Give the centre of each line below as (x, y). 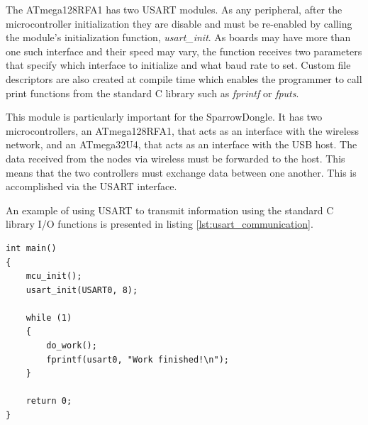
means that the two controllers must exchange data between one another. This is (181, 172)
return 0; (49, 401)
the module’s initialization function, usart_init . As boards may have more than (178, 37)
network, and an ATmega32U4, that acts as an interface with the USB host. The (182, 144)
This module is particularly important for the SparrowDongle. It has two (164, 117)
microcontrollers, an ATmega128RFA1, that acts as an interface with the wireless (182, 130)
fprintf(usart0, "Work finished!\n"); (138, 359)
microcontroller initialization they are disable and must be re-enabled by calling (179, 23)
